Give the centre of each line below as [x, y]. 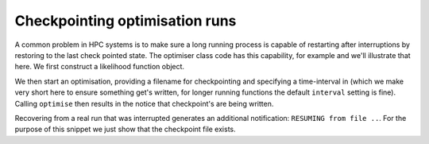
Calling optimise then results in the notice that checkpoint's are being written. [144, 103]
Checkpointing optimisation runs [126, 21]
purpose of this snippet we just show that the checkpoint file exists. [125, 129]
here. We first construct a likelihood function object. [100, 67]
